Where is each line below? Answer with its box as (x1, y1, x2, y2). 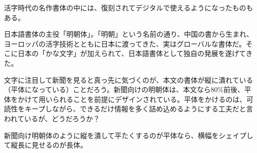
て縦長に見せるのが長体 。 (4, 140, 87, 150)
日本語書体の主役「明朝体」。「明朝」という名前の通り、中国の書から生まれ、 (4, 29, 254, 39)
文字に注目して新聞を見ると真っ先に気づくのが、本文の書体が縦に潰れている (4, 74, 253, 85)
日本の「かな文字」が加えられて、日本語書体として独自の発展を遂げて (17, 48, 246, 58)
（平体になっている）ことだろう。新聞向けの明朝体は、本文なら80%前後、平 (4, 84, 252, 95)
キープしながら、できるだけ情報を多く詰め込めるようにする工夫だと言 (24, 103, 254, 114)
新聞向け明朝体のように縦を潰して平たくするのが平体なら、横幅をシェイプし (4, 130, 254, 140)
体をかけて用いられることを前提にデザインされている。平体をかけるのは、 (4, 94, 247, 104)
